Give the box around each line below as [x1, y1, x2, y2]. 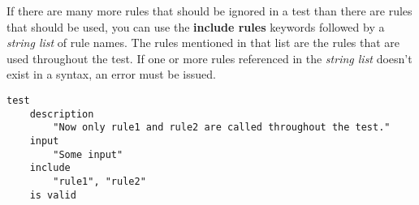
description [29, 108, 94, 120]
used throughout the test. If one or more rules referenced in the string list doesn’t [6, 49, 413, 66]
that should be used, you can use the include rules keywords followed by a [6, 18, 385, 35]
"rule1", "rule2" [53, 175, 146, 187]
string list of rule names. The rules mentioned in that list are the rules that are [6, 34, 400, 51]
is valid [29, 189, 76, 201]
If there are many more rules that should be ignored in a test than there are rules [6, 2, 413, 19]
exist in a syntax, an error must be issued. [6, 66, 216, 83]
